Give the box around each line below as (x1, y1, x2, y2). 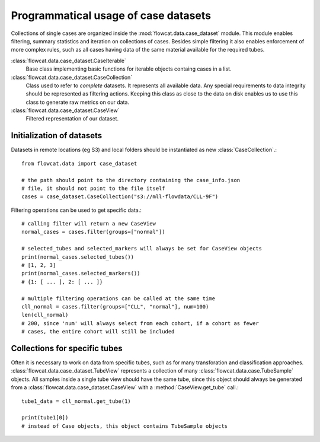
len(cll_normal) (21, 311, 69, 319)
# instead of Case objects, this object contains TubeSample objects (21, 422, 228, 430)
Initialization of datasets (11, 131, 103, 141)
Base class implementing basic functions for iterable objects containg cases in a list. (25, 65, 232, 72)
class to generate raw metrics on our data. (25, 98, 130, 106)
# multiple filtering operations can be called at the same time (21, 295, 216, 302)
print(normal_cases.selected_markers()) (21, 270, 140, 277)
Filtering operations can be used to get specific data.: (11, 206, 142, 214)
